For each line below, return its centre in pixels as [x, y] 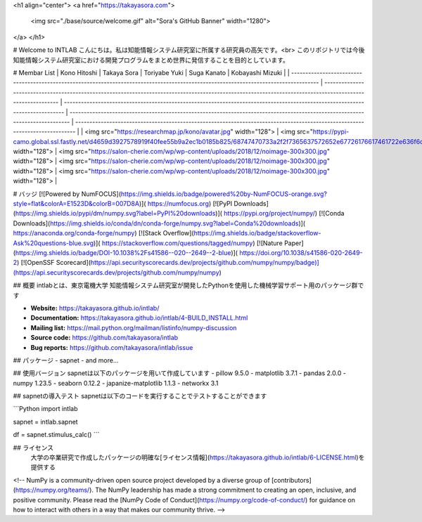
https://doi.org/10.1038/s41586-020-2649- [301, 252]
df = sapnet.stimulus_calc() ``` [56, 435]
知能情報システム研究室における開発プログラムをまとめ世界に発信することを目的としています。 [151, 60]
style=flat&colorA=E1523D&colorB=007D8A [76, 204]
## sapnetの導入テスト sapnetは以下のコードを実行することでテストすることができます [140, 396]
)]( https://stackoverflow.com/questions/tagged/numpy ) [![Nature [188, 243]
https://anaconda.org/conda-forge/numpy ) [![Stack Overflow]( [103, 233]
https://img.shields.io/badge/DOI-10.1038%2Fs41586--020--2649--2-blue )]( [127, 252]
